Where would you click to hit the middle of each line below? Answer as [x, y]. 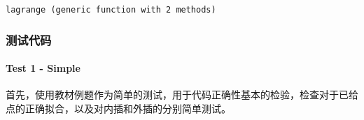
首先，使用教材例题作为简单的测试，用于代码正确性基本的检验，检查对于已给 [182, 95]
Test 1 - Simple [43, 68]
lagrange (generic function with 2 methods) [111, 10]
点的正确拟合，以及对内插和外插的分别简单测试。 [118, 108]
